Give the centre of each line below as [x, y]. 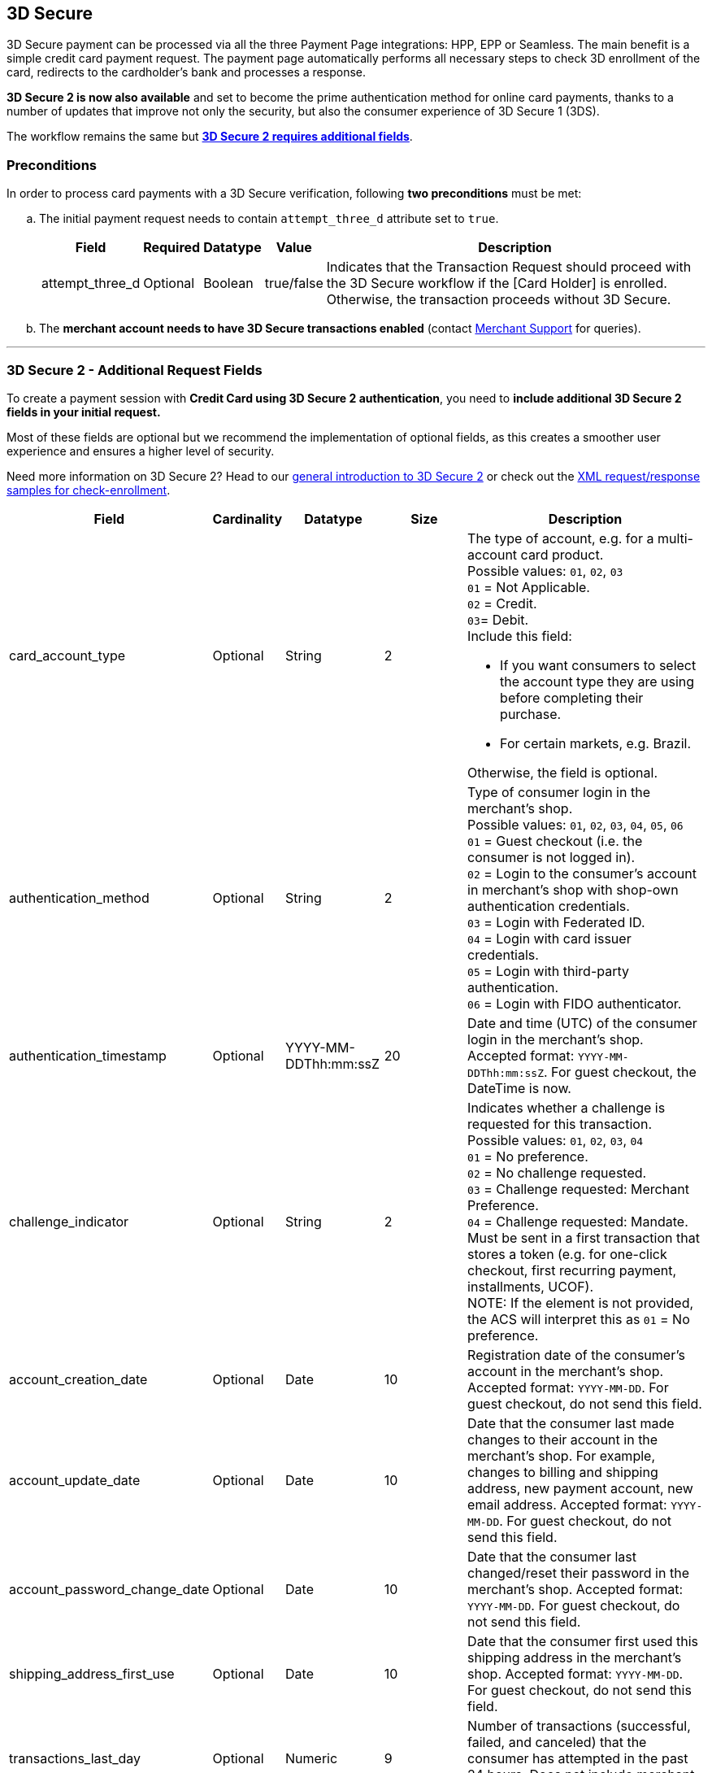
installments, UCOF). [531, 1286]
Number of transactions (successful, [579, 1725]
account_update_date [75, 1480]
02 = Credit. [502, 603]
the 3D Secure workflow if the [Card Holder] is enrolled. [497, 283]
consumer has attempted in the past [578, 1758]
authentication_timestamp [88, 1055]
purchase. [531, 714]
